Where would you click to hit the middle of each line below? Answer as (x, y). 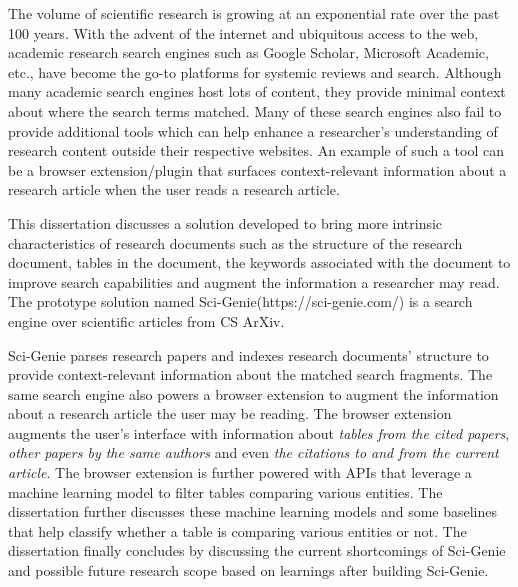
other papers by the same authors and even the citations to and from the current (253, 452)
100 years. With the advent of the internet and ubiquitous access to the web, (243, 32)
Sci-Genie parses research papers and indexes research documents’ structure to (248, 354)
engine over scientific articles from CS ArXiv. (146, 320)
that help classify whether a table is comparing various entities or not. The (237, 530)
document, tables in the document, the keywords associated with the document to (259, 262)
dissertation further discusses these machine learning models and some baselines (253, 511)
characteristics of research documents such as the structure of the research (235, 242)
